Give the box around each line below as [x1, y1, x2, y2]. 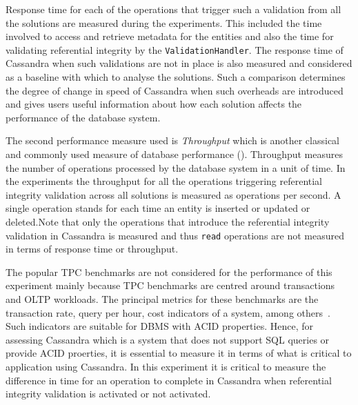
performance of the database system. [6, 110, 161, 124]
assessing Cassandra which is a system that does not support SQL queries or [6, 332, 330, 346]
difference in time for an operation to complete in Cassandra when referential [6, 373, 332, 387]
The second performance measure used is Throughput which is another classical [6, 133, 339, 148]
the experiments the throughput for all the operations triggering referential [6, 174, 323, 188]
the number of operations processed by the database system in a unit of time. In [6, 160, 346, 175]
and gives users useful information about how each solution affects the [6, 97, 302, 111]
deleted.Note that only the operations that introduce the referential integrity [6, 214, 330, 228]
